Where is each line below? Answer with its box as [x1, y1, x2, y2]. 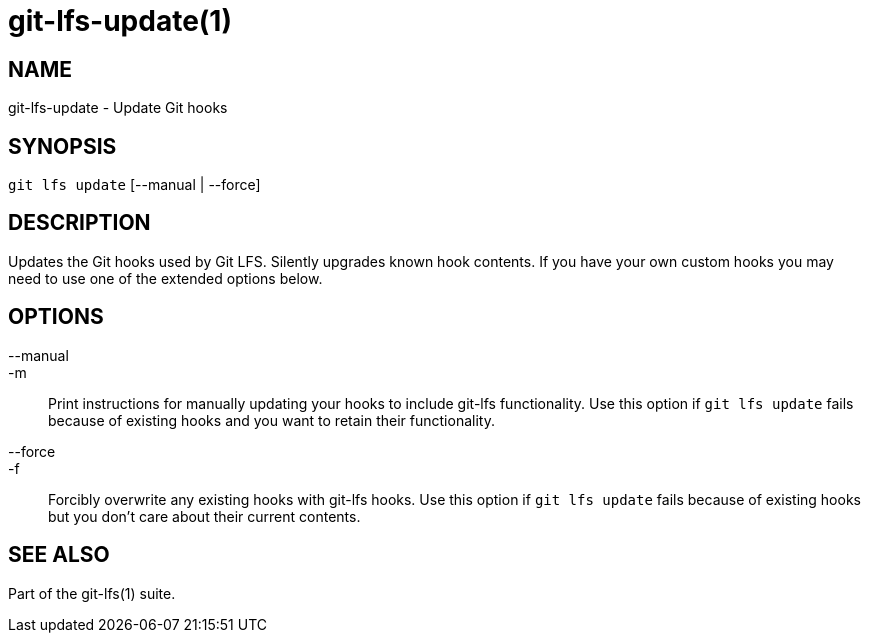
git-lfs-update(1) [8, 4, 232, 38]
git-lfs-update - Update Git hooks [8, 99, 228, 117]
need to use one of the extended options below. [8, 269, 323, 287]
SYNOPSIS [8, 133, 117, 159]
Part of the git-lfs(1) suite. [8, 584, 176, 602]
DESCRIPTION [8, 210, 151, 236]
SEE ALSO [8, 542, 110, 568]
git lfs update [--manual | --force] [8, 176, 261, 194]
